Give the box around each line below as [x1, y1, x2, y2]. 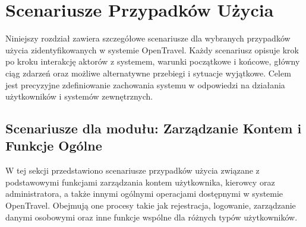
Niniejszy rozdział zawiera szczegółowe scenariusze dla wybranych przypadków [5, 32, 291, 44]
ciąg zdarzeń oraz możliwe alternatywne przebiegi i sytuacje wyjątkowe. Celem [5, 66, 291, 79]
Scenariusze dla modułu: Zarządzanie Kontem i [5, 119, 302, 138]
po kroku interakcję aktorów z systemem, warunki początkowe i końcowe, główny [5, 55, 300, 68]
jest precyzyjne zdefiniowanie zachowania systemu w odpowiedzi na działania [5, 78, 285, 91]
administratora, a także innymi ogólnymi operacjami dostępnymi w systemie [5, 187, 283, 200]
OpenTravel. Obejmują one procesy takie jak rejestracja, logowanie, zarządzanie [5, 199, 296, 212]
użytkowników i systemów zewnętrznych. [5, 90, 153, 103]
